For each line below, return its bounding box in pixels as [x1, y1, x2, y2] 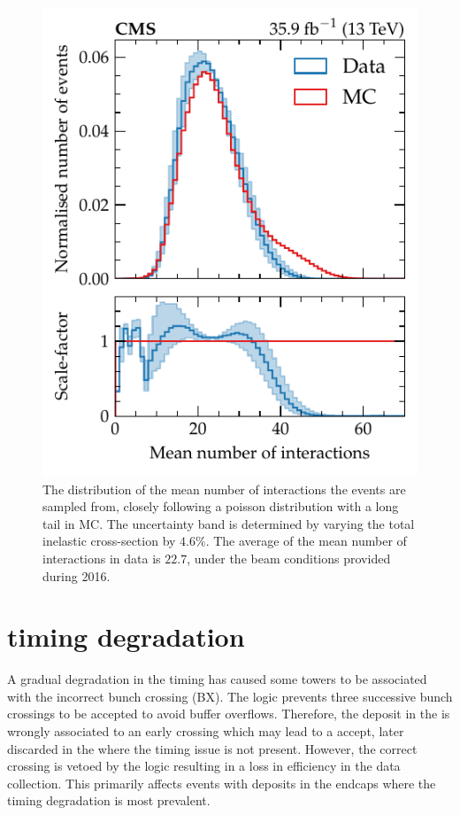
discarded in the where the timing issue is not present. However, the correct [7, 739, 418, 757]
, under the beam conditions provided [187, 548, 391, 567]
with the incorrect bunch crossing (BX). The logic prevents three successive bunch [7, 687, 453, 705]
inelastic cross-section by [42, 532, 176, 550]
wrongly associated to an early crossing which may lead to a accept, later [7, 722, 404, 741]
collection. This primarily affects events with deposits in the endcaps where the [7, 773, 436, 792]
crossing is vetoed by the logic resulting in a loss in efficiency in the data [7, 757, 401, 775]
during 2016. [42, 566, 111, 585]
